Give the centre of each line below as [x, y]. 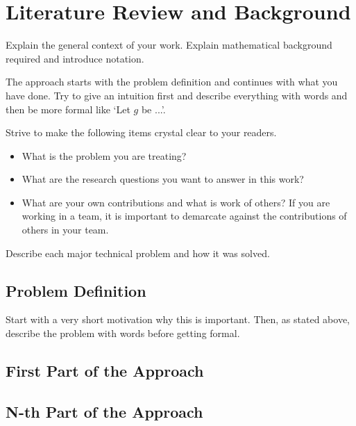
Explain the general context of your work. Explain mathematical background [169, 45]
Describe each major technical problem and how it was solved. [138, 253]
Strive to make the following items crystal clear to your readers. [141, 132]
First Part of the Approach [105, 371]
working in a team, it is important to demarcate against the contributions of [184, 216]
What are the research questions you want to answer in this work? [163, 179]
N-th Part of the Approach [104, 411]
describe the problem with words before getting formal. [123, 333]
